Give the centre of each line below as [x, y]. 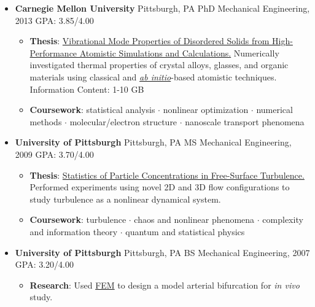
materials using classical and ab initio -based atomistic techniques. [153, 76]
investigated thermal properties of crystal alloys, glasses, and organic [159, 65]
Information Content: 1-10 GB [87, 89]
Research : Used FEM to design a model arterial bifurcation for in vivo [165, 285]
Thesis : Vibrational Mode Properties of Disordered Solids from [150, 41]
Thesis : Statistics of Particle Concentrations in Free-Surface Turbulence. [167, 175]
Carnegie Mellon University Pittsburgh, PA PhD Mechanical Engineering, [162, 8]
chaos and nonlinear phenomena [194, 220]
